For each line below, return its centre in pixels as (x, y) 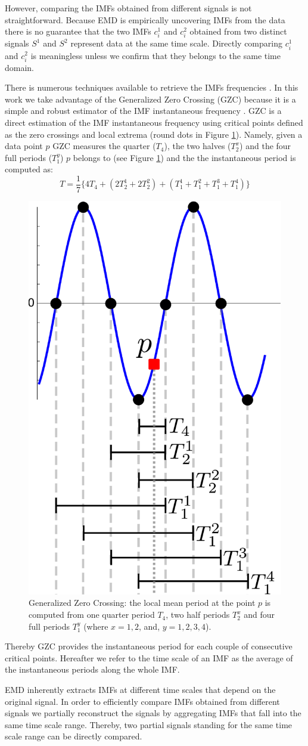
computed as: (29, 169)
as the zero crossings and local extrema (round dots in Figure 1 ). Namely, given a (154, 134)
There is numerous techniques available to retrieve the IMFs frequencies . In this (152, 87)
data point (24, 146)
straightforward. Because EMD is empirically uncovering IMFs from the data (145, 19)
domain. (20, 67)
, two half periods (198, 615)
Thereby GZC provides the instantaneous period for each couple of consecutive (149, 646)
